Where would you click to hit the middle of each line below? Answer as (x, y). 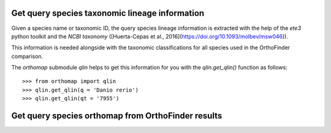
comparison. (27, 56)
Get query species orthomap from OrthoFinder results (117, 116)
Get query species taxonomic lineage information (108, 13)
